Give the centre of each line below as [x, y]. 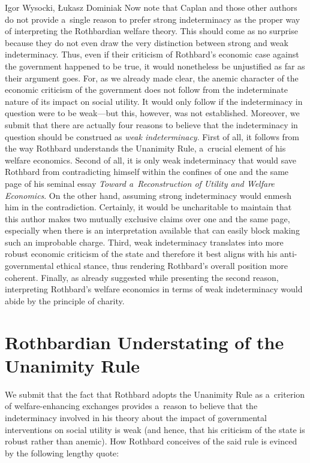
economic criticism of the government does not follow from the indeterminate [146, 90]
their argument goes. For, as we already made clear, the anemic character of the [152, 78]
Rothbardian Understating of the [145, 342]
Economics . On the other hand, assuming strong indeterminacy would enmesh [148, 195]
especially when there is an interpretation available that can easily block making [152, 230]
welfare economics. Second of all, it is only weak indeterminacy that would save [151, 160]
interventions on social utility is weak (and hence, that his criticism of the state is [155, 429]
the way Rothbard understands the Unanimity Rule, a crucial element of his [145, 148]
